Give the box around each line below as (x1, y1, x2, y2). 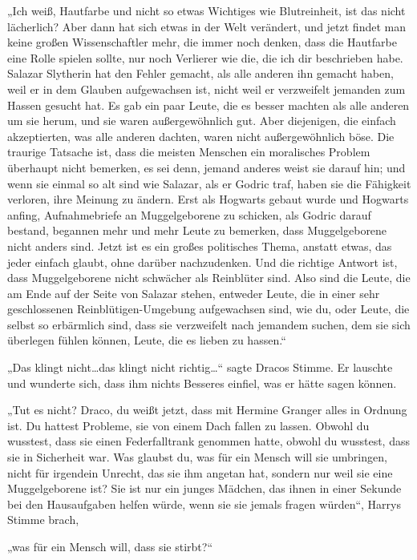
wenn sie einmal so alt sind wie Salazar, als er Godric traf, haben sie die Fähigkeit (7, 175, 411, 191)
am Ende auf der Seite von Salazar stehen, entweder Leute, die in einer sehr (7, 284, 380, 301)
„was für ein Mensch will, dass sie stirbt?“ (7, 538, 213, 554)
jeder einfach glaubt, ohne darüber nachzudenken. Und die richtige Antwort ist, (7, 253, 398, 270)
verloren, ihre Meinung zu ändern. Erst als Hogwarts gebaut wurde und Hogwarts (7, 191, 409, 207)
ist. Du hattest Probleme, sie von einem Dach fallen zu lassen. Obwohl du (7, 417, 370, 433)
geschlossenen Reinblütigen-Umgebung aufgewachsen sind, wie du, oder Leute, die (7, 300, 410, 317)
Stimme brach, (7, 511, 79, 528)
